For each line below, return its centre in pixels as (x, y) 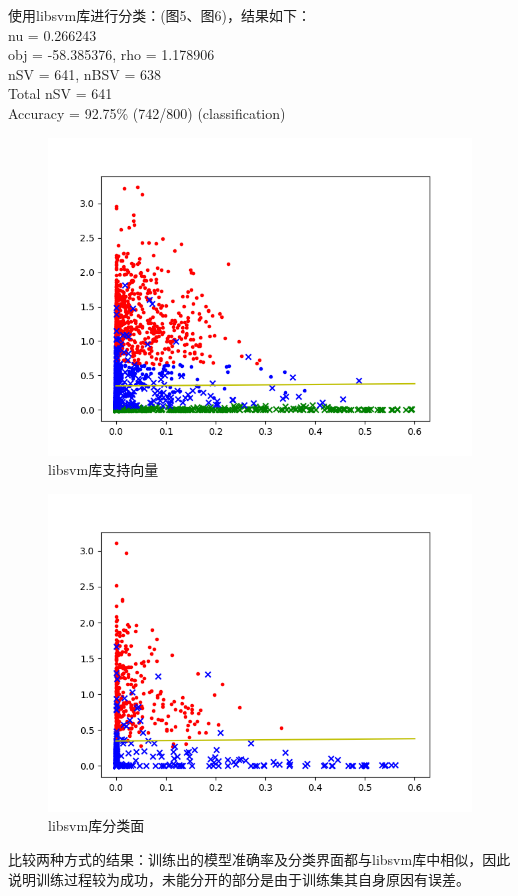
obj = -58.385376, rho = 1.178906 (111, 54)
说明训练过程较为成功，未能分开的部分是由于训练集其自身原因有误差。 (239, 878)
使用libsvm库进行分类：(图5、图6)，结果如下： (160, 15)
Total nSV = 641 (60, 93)
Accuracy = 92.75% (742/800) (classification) (147, 112)
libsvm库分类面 (96, 825)
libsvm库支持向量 (103, 469)
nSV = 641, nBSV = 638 (85, 73)
